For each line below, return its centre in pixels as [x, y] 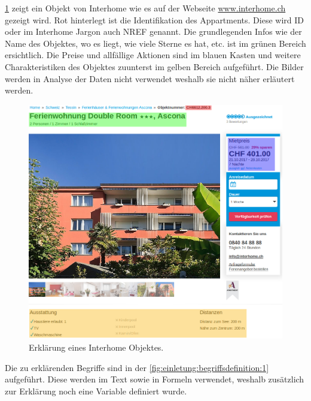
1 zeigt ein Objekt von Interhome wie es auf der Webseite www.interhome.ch [145, 8]
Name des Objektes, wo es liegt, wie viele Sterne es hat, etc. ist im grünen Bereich [155, 43]
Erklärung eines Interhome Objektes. [96, 347]
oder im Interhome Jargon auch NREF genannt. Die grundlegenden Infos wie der [153, 31]
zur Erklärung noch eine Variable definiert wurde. [96, 391]
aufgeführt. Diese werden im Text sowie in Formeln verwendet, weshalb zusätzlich [155, 379]
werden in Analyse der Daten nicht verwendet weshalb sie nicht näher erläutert [150, 78]
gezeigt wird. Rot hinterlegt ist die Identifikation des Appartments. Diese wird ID [154, 19]
